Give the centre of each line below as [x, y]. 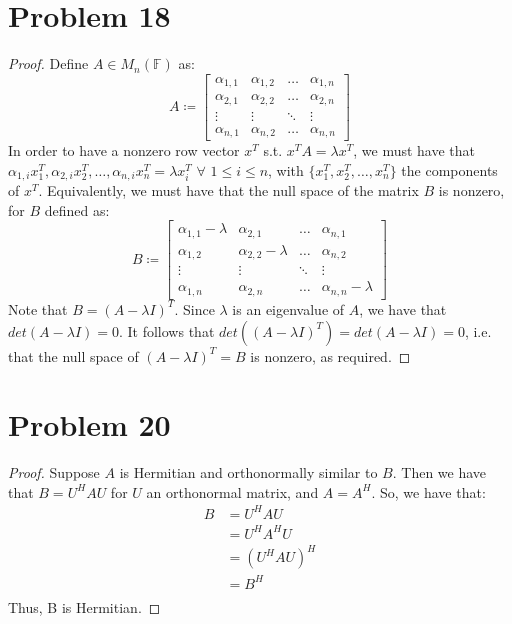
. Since [194, 308]
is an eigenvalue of [288, 308]
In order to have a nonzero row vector [124, 150]
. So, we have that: [428, 491]
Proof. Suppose [54, 472]
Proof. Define [48, 63]
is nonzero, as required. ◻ [330, 355]
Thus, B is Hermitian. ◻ [84, 606]
